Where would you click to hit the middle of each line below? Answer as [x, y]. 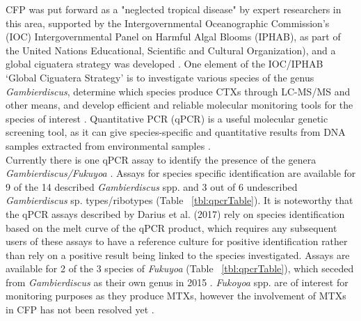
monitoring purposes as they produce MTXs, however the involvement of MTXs [176, 296]
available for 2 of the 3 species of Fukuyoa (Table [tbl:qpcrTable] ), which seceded [180, 268]
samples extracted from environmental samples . [108, 145]
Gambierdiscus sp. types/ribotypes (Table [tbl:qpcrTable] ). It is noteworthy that [179, 200]
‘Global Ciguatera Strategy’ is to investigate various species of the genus [160, 77]
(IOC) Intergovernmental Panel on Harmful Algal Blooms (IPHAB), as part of [173, 37]
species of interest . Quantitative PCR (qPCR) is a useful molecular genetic [167, 118]
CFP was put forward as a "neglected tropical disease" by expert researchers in [174, 9]
